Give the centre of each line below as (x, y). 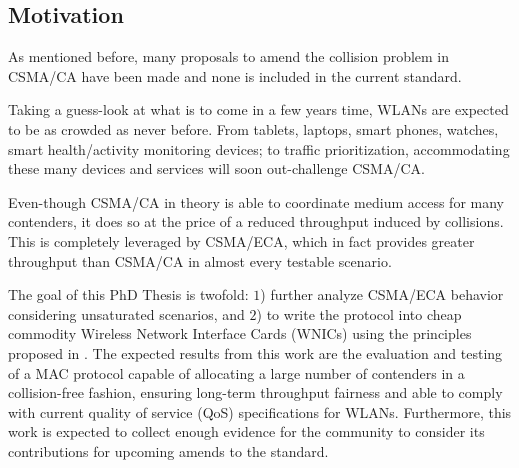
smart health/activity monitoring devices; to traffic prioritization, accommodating (259, 148)
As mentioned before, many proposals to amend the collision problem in (229, 56)
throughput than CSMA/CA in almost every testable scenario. (200, 260)
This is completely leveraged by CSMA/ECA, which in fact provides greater (241, 240)
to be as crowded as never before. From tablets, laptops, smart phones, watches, (253, 128)
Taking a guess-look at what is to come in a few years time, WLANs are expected (258, 109)
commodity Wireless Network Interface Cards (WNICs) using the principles (240, 333)
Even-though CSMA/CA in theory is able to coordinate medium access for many (256, 201)
